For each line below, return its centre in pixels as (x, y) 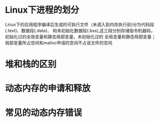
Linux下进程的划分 (42, 10)
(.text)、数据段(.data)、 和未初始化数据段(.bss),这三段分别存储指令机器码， (80, 30)
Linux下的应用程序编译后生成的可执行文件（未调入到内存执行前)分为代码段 (80, 24)
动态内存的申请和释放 (48, 89)
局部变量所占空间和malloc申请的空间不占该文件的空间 (59, 42)
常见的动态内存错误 (44, 112)
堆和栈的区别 (31, 64)
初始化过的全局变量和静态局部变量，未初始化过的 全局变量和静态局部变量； (80, 37)
